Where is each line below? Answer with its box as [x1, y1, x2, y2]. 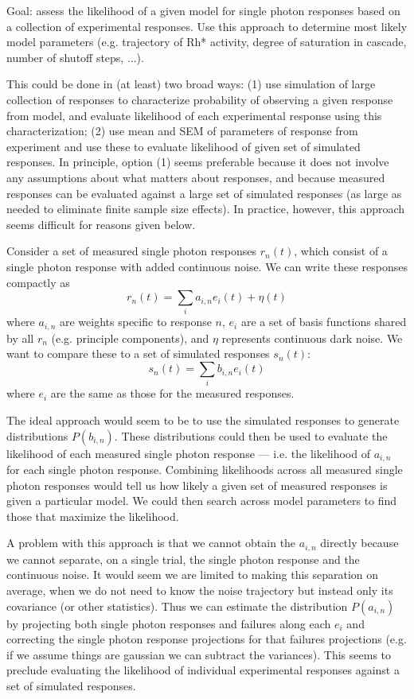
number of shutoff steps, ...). [6, 49, 144, 65]
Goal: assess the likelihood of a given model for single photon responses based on [6, 2, 400, 18]
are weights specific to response [60, 313, 212, 330]
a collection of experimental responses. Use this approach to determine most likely [6, 17, 408, 34]
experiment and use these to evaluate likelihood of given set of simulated [6, 138, 361, 154]
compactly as [6, 274, 70, 290]
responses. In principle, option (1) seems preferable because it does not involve [6, 153, 389, 170]
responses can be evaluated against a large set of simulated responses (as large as [6, 184, 402, 201]
